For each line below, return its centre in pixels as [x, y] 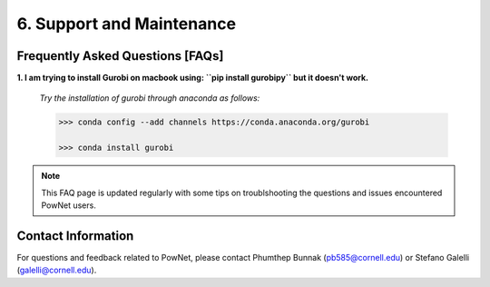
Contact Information [75, 236]
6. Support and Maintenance [126, 24]
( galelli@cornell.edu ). [57, 270]
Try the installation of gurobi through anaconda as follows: [150, 98]
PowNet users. [69, 205]
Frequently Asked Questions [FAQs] [120, 56]
